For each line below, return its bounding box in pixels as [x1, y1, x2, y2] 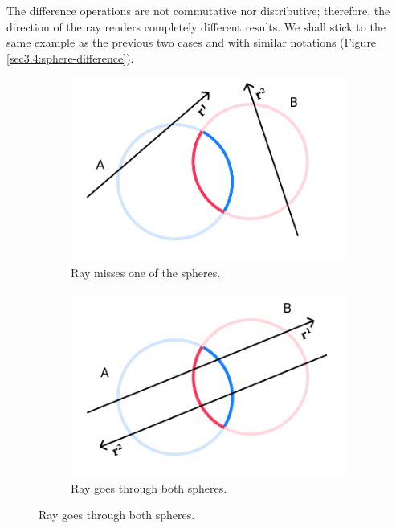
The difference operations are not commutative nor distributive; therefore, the [6, 2, 390, 18]
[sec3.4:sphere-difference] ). [6, 49, 134, 66]
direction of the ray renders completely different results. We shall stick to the [6, 18, 386, 35]
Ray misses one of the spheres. [71, 264, 221, 280]
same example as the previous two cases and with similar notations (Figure [6, 34, 377, 51]
